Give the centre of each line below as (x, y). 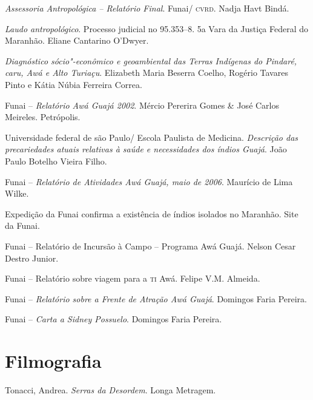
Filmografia (53, 361)
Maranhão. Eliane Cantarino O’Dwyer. (77, 40)
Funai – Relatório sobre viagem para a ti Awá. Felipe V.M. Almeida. (133, 278)
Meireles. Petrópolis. (43, 117)
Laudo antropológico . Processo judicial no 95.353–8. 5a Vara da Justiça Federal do (157, 28)
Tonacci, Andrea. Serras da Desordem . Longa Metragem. (110, 390)
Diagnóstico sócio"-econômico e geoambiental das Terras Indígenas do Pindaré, (151, 60)
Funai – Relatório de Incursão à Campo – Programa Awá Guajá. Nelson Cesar (150, 246)
